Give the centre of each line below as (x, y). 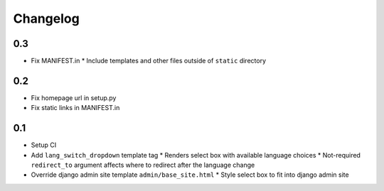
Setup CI (44, 145)
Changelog (46, 18)
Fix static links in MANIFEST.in (75, 108)
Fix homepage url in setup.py (74, 98)
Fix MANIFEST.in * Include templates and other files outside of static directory (149, 61)
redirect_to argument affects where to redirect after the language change (143, 165)
